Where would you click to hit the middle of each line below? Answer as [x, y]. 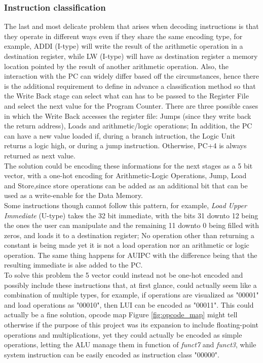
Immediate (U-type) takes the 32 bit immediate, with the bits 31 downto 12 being [131, 215]
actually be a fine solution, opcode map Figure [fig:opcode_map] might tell [121, 315]
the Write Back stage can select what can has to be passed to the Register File [126, 96]
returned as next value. [40, 155]
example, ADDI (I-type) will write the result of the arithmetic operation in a [124, 46]
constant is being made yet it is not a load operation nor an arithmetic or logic [127, 245]
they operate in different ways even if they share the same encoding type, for [123, 36]
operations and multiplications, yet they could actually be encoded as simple [123, 334]
